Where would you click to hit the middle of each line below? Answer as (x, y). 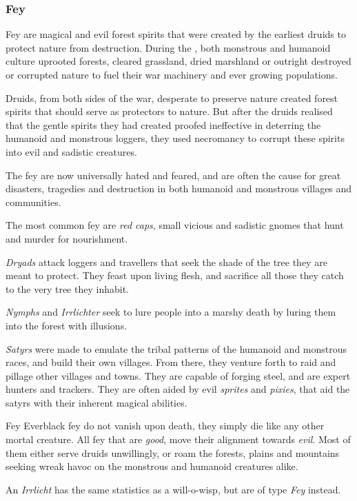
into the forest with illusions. (67, 325)
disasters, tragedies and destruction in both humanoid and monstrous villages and (179, 188)
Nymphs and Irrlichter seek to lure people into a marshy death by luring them (171, 312)
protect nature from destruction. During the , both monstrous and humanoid (168, 47)
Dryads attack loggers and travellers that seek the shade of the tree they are (166, 262)
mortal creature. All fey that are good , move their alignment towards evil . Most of (178, 439)
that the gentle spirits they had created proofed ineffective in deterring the (163, 124)
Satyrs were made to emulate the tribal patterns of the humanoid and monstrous (176, 348)
